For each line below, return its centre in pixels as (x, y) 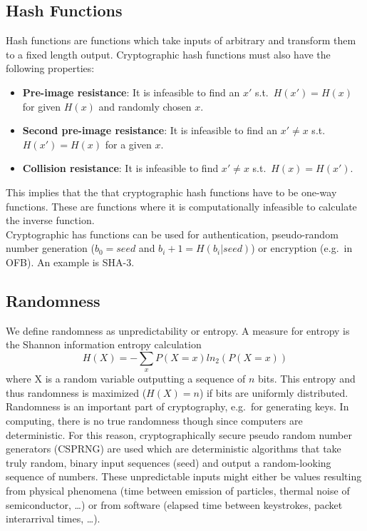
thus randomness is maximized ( (76, 392)
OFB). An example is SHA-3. (70, 262)
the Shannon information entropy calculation (104, 344)
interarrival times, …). (53, 519)
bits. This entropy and (307, 379)
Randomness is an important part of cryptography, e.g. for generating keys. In (177, 406)
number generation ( (50, 248)
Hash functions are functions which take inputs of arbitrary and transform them (181, 40)
